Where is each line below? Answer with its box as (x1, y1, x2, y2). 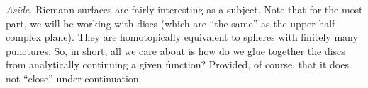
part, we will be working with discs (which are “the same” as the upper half (6, 15, 335, 30)
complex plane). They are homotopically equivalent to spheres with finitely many (6, 30, 358, 44)
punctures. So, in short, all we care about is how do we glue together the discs (6, 43, 345, 58)
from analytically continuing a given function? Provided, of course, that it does (6, 57, 349, 72)
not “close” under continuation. (6, 70, 142, 85)
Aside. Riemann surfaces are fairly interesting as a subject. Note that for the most (6, 2, 363, 16)
